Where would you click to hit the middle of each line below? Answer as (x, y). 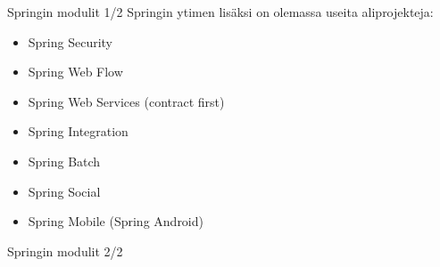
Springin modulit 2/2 (65, 251)
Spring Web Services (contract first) (126, 101)
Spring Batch (64, 161)
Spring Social (64, 191)
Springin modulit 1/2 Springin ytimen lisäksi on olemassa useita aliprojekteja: (220, 12)
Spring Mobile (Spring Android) (116, 221)
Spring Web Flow (75, 72)
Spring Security (71, 41)
